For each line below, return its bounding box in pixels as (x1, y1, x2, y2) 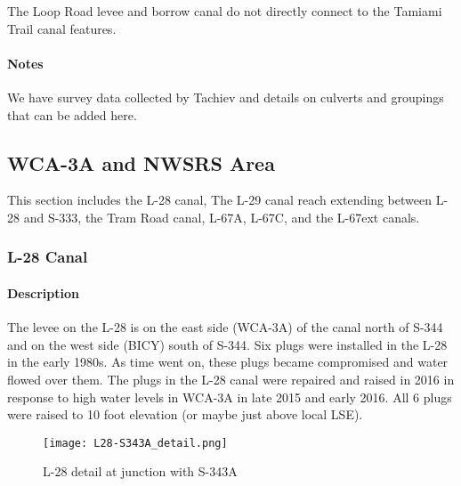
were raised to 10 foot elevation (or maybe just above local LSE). (7, 405, 363, 424)
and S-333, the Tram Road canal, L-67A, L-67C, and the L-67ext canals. (23, 207, 420, 226)
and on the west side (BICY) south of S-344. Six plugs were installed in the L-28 (7, 335, 448, 353)
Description (7, 284, 80, 302)
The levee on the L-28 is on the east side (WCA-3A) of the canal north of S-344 (7, 318, 443, 336)
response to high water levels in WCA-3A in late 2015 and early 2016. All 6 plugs (7, 387, 452, 406)
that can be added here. (7, 105, 137, 124)
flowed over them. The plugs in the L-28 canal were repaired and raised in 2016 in (7, 369, 455, 388)
